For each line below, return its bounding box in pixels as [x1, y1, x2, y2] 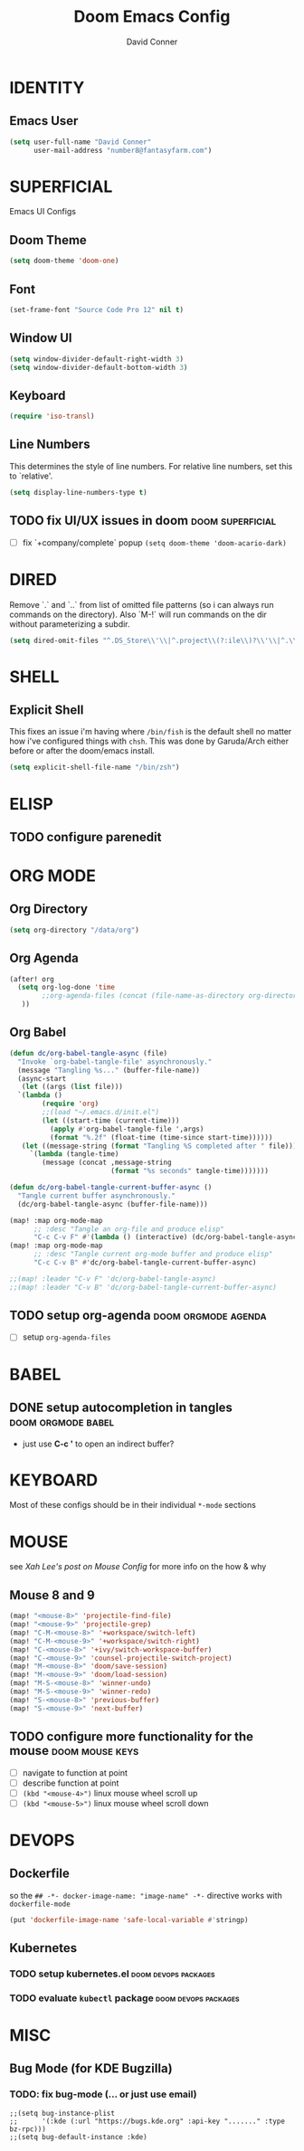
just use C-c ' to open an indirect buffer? [22, 1438, 175, 1449]
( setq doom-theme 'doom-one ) [9, 256, 119, 266]
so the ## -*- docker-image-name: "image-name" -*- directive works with [9, 1890, 282, 1900]
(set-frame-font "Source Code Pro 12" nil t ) [9, 305, 184, 314]
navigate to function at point [22, 1767, 128, 1778]
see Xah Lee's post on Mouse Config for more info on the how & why [9, 1561, 267, 1572]
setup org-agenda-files [22, 1331, 111, 1342]
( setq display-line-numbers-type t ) [9, 488, 147, 497]
